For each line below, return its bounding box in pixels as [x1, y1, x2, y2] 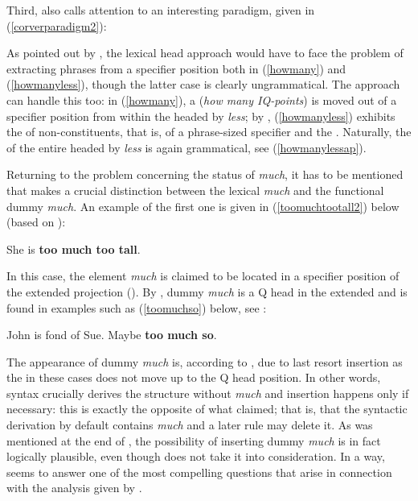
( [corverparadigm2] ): [6, 17, 107, 34]
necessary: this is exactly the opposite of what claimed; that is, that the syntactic [6, 400, 408, 417]
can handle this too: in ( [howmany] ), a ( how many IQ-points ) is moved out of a [6, 91, 397, 108]
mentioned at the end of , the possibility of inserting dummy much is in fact [6, 432, 381, 449]
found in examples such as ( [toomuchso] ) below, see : [6, 299, 267, 316]
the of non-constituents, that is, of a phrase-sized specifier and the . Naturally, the [6, 123, 412, 140]
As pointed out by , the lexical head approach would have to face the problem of [6, 44, 404, 61]
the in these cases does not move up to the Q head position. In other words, [6, 369, 381, 386]
